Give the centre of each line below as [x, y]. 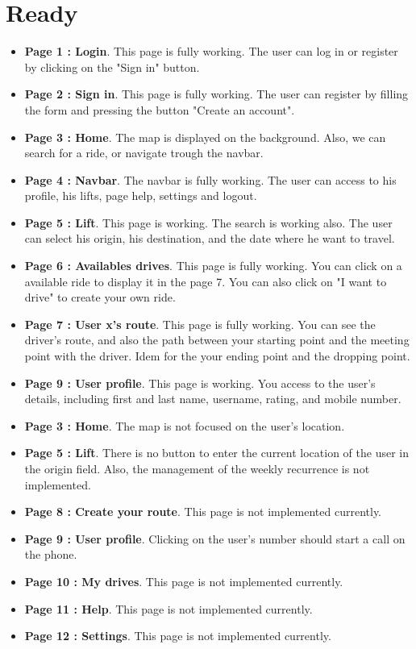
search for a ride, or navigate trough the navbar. [144, 153]
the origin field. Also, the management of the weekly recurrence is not [197, 468]
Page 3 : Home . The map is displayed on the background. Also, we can [205, 137]
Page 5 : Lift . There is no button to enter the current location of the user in [217, 453]
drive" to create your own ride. [100, 297]
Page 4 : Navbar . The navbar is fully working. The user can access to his [210, 179]
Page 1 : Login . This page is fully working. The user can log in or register [211, 51]
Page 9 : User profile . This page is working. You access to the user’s [200, 383]
